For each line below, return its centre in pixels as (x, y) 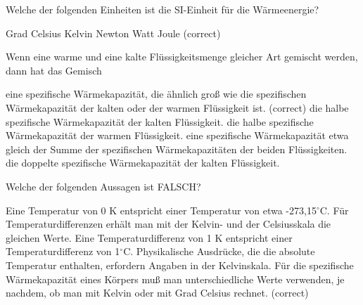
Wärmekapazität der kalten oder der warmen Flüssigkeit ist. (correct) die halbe (177, 107)
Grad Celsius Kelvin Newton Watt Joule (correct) (113, 33)
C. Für (334, 210)
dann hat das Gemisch (54, 70)
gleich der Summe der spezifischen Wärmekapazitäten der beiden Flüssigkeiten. (177, 149)
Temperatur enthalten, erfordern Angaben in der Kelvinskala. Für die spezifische (180, 265)
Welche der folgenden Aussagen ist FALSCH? (103, 186)
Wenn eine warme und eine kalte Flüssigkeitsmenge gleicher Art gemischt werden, (182, 57)
